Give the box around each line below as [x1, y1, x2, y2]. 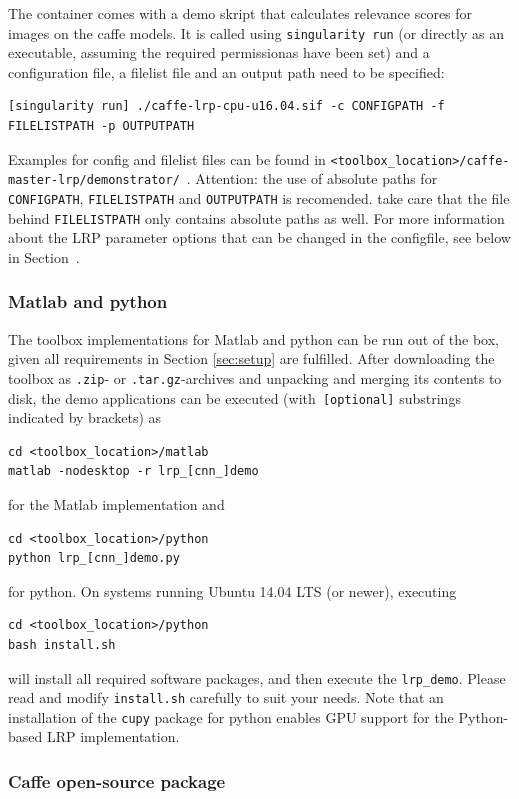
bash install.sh [8, 637, 116, 652]
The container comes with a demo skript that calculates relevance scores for [8, 3, 473, 23]
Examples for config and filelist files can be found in [8, 148, 326, 169]
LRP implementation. [46, 726, 180, 747]
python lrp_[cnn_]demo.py [8, 551, 180, 566]
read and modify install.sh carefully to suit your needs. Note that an [8, 687, 444, 708]
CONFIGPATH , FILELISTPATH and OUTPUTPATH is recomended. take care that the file [8, 187, 510, 208]
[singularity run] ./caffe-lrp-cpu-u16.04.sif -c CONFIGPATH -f [8, 99, 445, 114]
